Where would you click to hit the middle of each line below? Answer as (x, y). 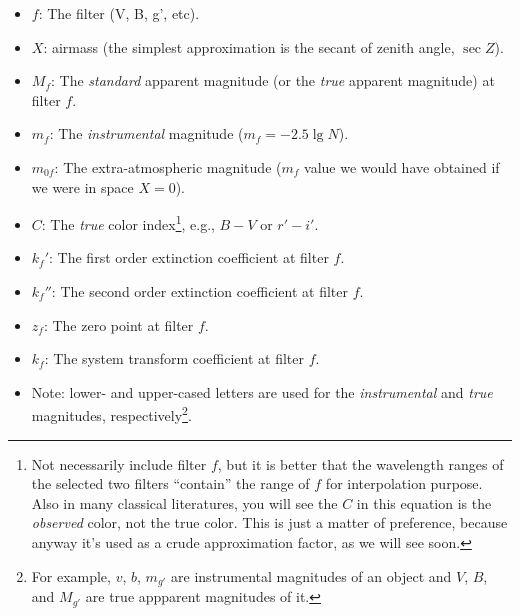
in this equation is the (424, 502)
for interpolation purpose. (404, 483)
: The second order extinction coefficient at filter (199, 291)
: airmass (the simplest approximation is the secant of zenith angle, (249, 46)
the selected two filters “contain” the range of (170, 483)
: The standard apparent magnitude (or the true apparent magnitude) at (272, 80)
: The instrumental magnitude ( (146, 133)
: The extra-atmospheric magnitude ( (168, 166)
